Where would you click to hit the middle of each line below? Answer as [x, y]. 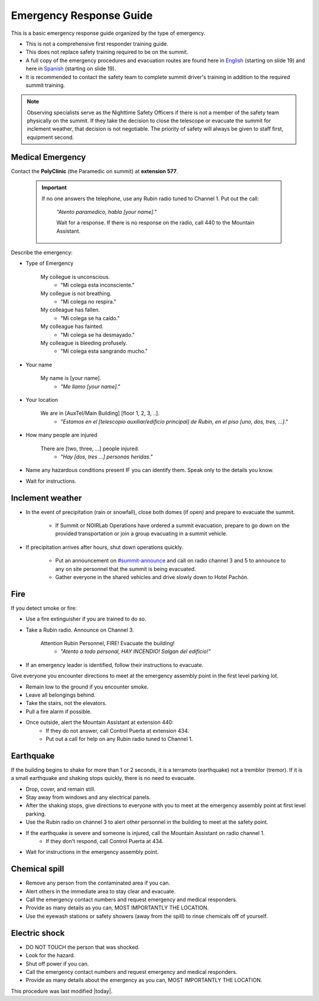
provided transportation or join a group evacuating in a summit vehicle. [141, 534]
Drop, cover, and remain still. [61, 789]
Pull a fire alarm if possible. [59, 711]
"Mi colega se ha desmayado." [98, 334]
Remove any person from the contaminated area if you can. [98, 883]
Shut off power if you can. [57, 964]
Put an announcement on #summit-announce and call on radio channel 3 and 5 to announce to [170, 561]
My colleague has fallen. [70, 310]
